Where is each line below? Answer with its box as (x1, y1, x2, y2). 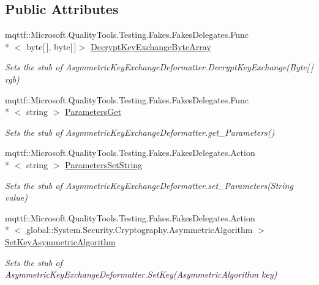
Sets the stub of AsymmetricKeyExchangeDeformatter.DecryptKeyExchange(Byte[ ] (5, 61, 313, 73)
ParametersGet (65, 105, 121, 118)
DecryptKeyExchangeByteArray (91, 40, 211, 53)
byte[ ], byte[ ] (26, 40, 77, 53)
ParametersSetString (65, 158, 143, 171)
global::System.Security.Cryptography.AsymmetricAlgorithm (26, 223, 253, 236)
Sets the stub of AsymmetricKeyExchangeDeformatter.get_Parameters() (5, 125, 275, 138)
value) (5, 191, 28, 204)
